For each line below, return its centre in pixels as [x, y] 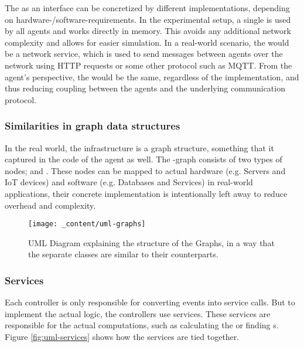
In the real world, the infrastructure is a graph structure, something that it [139, 147]
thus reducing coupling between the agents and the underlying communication [145, 88]
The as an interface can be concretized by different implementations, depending [147, 8]
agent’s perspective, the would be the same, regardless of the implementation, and [152, 76]
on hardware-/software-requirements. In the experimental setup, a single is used [148, 19]
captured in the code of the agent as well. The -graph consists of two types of [144, 159]
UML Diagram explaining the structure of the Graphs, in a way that [151, 242]
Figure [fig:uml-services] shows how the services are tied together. [122, 336]
